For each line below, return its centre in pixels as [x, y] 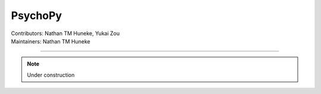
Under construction [51, 75]
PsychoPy [37, 15]
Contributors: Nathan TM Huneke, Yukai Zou [65, 33]
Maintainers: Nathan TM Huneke [51, 41]
